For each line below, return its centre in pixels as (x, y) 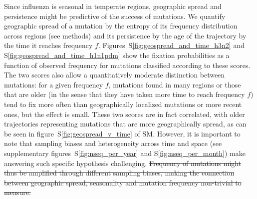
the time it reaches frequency (48, 45)
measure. (17, 192)
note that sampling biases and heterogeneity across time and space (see (113, 143)
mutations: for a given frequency (54, 84)
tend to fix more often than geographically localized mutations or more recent (123, 104)
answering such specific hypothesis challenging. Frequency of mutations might (123, 163)
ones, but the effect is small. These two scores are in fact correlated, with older (125, 114)
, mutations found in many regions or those (175, 84)
